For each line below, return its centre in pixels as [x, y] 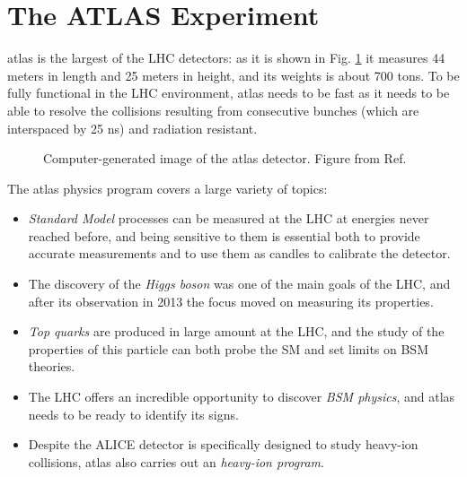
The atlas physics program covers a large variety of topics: [167, 188]
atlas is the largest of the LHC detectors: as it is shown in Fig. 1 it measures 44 [226, 58]
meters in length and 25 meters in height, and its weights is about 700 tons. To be [233, 75]
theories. [52, 366]
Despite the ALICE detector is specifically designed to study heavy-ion [223, 444]
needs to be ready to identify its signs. [133, 414]
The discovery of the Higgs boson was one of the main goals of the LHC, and [239, 284]
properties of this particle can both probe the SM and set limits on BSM [228, 348]
